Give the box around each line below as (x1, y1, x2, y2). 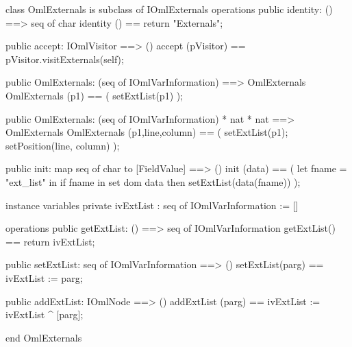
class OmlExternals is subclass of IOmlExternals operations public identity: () (5, 2, 333, 16)
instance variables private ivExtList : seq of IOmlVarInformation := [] (5, 198, 299, 212)
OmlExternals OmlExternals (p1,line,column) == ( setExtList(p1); (5, 125, 288, 139)
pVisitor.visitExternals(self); (5, 51, 124, 66)
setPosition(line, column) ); (5, 138, 120, 152)
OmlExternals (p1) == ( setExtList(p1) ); (5, 88, 184, 102)
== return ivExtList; (5, 234, 95, 248)
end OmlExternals (5, 330, 82, 344)
